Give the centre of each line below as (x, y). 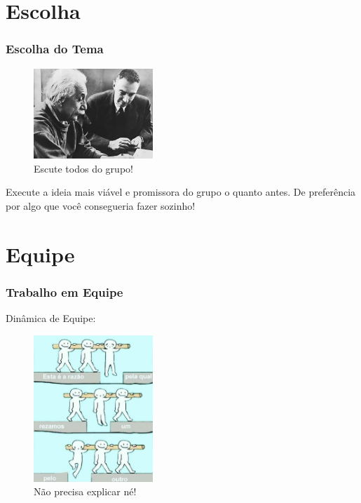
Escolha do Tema (55, 49)
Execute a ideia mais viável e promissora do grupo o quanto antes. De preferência (181, 192)
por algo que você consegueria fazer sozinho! (101, 205)
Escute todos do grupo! (83, 168)
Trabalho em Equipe (64, 291)
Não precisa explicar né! (85, 491)
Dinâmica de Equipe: (51, 317)
